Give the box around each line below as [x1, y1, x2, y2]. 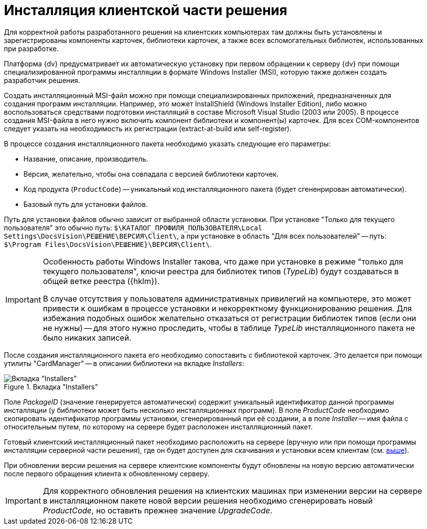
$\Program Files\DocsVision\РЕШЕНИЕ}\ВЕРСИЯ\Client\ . [4, 240, 212, 248]
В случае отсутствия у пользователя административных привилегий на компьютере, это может [43, 293, 411, 304]
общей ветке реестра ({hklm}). [43, 276, 160, 286]
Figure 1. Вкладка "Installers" [4, 382, 98, 391]
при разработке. [4, 44, 59, 53]
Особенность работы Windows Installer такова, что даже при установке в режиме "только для [43, 256, 404, 266]
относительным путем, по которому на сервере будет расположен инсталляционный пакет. [4, 422, 313, 431]
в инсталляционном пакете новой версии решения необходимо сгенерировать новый [43, 495, 373, 506]
